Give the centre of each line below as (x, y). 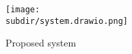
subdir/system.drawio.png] (67, 21)
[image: (23, 10)
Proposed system (41, 43)
